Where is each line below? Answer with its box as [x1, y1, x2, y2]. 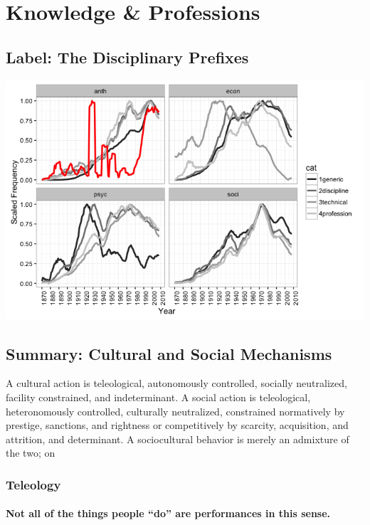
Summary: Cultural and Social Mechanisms [6, 342, 332, 364]
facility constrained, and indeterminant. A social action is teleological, [6, 389, 311, 404]
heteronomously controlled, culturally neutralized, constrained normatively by [6, 403, 345, 418]
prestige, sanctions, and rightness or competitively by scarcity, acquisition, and [6, 418, 349, 433]
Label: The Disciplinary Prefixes [6, 46, 249, 68]
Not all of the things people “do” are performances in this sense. [6, 506, 331, 521]
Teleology [6, 475, 61, 493]
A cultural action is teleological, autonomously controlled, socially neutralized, [6, 376, 347, 391]
